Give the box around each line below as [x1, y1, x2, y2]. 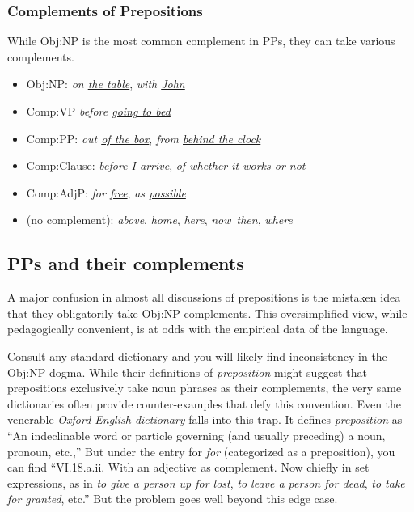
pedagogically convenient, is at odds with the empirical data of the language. [7, 320, 388, 337]
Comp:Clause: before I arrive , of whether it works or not [26, 157, 306, 174]
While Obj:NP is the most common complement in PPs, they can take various [7, 32, 395, 49]
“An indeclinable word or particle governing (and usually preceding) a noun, [7, 426, 386, 443]
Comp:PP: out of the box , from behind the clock [26, 129, 261, 146]
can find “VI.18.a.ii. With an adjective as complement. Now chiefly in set [7, 459, 370, 476]
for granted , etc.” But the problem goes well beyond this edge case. [7, 490, 338, 507]
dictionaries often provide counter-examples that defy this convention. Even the [7, 395, 402, 412]
